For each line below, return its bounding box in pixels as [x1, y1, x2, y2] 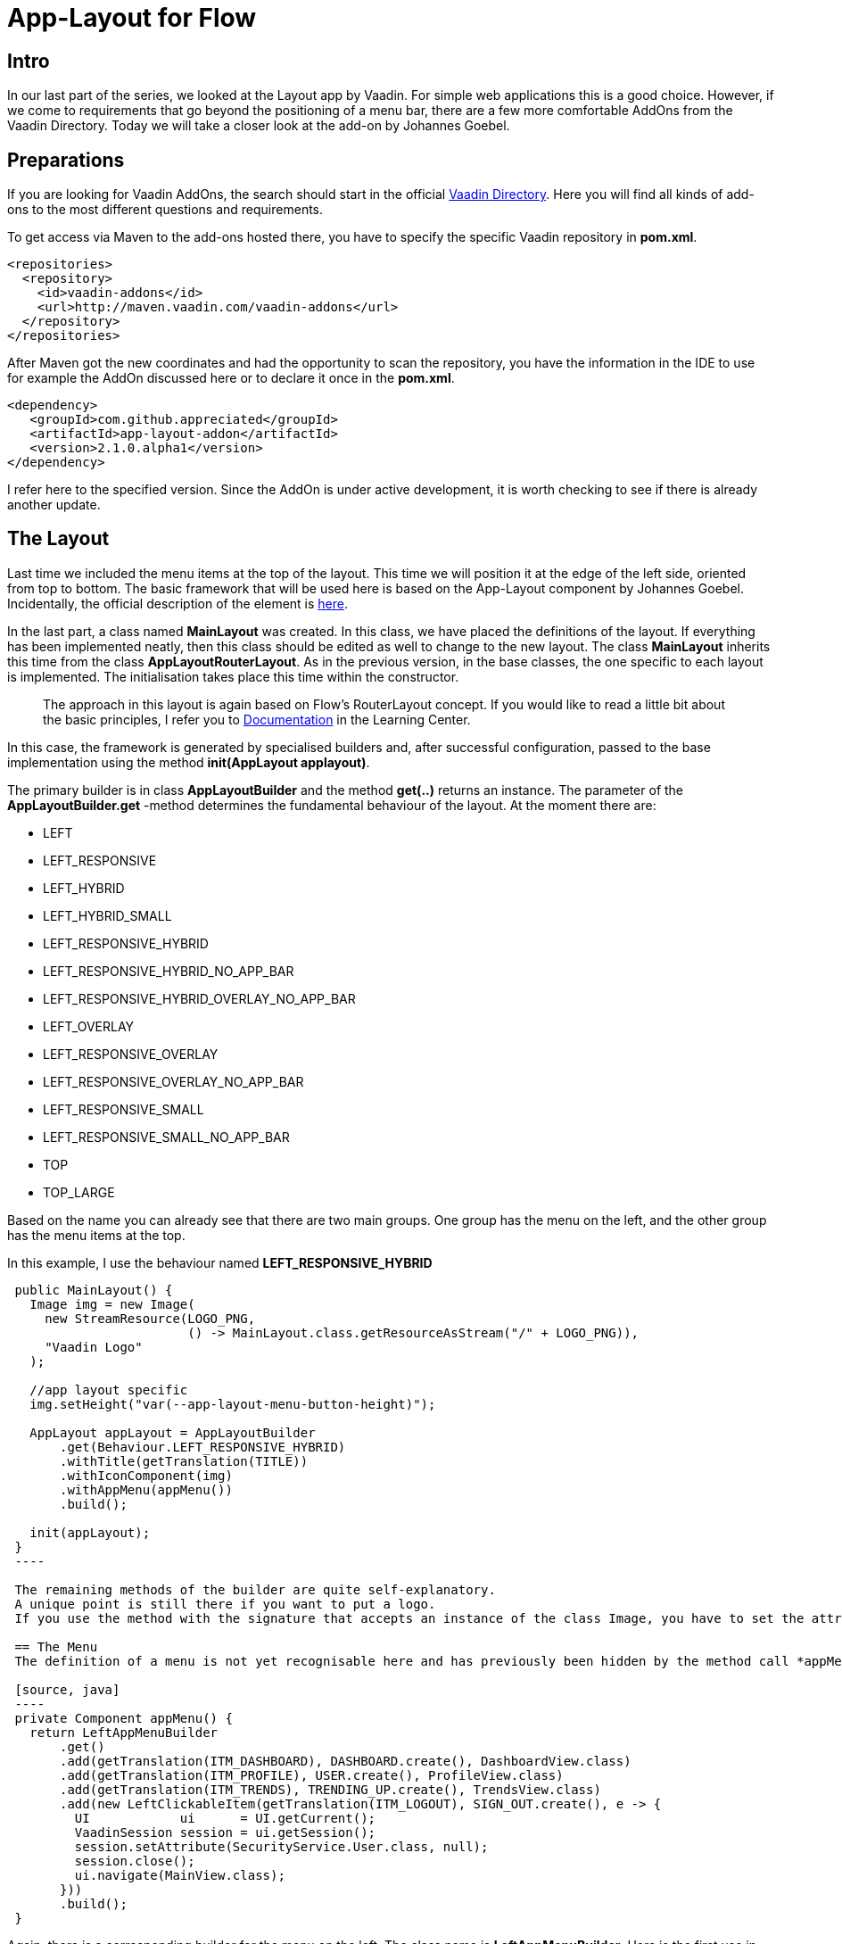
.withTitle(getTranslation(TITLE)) [60, 1453, 309, 1468]
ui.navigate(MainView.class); [74, 1867, 285, 1882]
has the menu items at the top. [7, 1227, 186, 1243]
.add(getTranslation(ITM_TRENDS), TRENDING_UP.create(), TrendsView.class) [60, 1782, 601, 1797]
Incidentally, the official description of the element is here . [7, 595, 349, 611]
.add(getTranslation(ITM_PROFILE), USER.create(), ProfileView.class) [60, 1767, 564, 1783]
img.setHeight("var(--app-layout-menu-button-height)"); [29, 1396, 436, 1411]
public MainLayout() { [14, 1282, 173, 1297]
